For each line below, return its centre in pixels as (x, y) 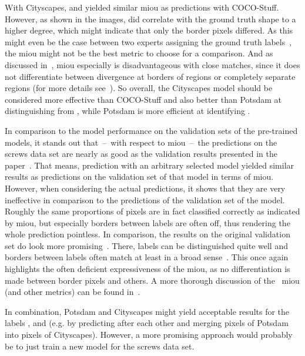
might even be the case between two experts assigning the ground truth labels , (148, 41)
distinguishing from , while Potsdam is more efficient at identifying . (128, 111)
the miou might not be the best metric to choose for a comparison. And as (139, 53)
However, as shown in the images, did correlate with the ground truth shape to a (150, 19)
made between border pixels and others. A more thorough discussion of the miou (152, 280)
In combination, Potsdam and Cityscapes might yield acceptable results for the (147, 311)
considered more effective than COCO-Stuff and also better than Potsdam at (143, 99)
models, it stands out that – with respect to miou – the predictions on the (141, 142)
